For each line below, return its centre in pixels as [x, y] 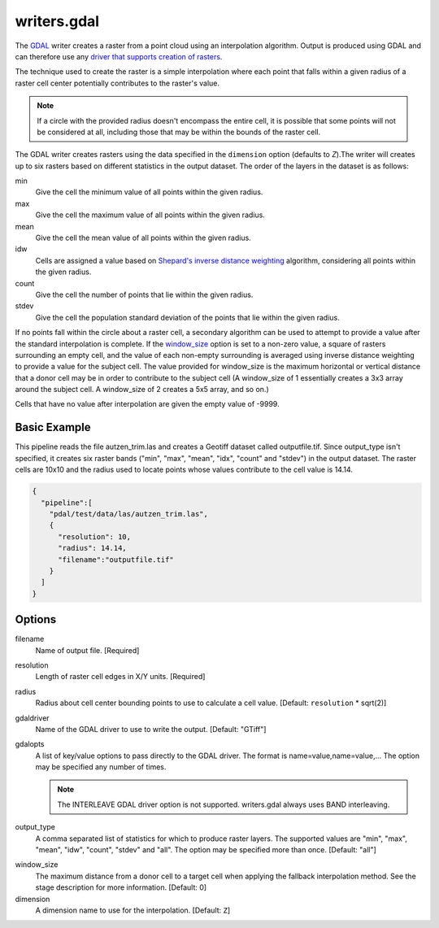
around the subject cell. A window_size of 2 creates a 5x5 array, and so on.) [142, 390]
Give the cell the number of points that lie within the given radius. [144, 294]
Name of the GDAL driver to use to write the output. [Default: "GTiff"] [151, 729]
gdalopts [30, 744]
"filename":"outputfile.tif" [116, 560]
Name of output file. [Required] [87, 650]
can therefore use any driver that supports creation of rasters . [119, 56]
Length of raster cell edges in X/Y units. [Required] [120, 677]
